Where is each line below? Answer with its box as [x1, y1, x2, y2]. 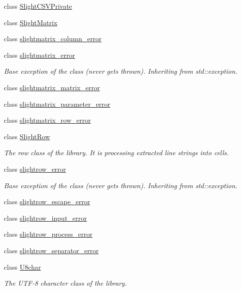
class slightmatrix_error [4, 49, 75, 60]
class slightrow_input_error [4, 212, 87, 223]
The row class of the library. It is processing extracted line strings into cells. [4, 147, 229, 158]
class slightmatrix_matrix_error [4, 82, 100, 92]
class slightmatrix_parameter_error [4, 98, 110, 109]
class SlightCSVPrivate [4, 1, 72, 11]
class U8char [4, 261, 41, 272]
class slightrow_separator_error [4, 245, 99, 255]
